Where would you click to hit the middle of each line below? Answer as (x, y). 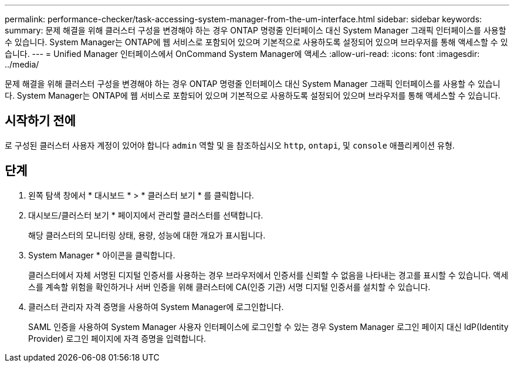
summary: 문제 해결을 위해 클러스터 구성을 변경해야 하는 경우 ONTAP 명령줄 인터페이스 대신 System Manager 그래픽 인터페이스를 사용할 (256, 30)
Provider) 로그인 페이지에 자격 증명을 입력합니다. (117, 338)
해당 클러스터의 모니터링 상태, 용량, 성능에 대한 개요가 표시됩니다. (147, 235)
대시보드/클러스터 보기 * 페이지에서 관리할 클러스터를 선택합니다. (146, 215)
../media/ (22, 64)
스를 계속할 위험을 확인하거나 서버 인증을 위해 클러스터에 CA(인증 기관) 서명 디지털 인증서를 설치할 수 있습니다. (229, 287)
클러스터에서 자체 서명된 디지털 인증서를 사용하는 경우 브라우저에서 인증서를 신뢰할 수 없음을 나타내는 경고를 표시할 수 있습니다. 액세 (268, 275)
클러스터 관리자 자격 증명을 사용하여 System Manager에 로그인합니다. (156, 307)
